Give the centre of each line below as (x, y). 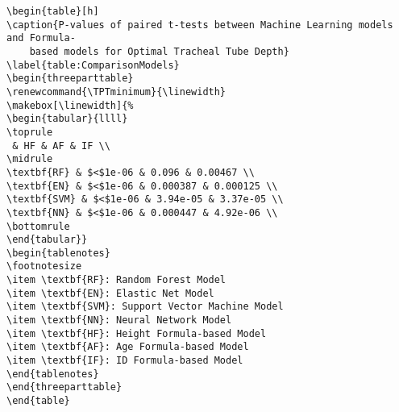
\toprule (30, 132)
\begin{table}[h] (53, 11)
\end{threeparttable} (64, 387)
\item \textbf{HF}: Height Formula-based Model (137, 333)
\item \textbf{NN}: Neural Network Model (119, 320)
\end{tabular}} (47, 240)
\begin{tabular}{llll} (67, 119)
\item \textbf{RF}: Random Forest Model (116, 280)
